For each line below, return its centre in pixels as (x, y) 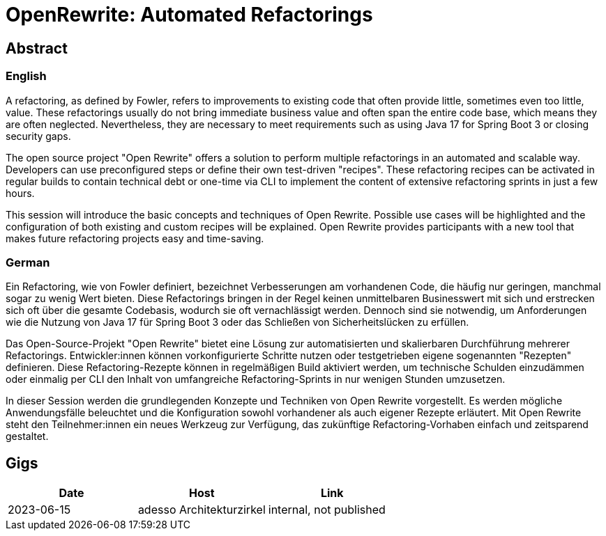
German (28, 262)
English (26, 76)
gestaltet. (27, 436)
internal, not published (327, 510)
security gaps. (38, 136)
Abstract (37, 48)
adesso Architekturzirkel (202, 510)
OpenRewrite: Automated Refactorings (189, 15)
